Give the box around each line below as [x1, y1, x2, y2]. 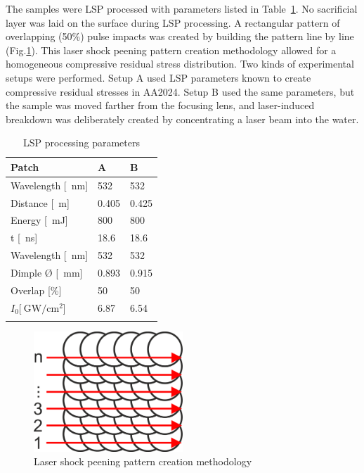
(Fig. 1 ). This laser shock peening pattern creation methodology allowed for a [6, 42, 337, 57]
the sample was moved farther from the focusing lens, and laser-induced [6, 98, 315, 113]
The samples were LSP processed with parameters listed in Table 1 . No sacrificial [6, 1, 358, 15]
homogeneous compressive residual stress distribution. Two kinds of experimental [6, 56, 354, 71]
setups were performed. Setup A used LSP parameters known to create [6, 70, 311, 84]
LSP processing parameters [22, 135, 140, 150]
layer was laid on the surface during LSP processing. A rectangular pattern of [6, 15, 340, 30]
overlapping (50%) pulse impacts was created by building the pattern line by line [6, 29, 354, 44]
